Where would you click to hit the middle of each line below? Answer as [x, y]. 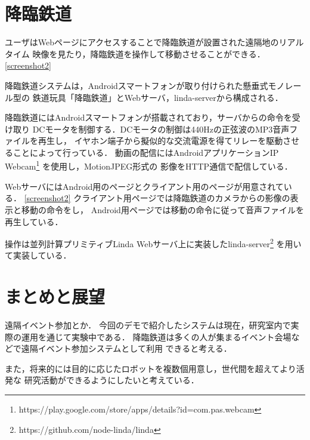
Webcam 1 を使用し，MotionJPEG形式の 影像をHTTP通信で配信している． [149, 165]
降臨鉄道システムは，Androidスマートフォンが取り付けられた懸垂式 [137, 85]
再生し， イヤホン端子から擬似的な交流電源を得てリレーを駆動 [160, 141]
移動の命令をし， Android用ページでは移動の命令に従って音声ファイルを [162, 209]
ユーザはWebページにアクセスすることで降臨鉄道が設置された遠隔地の [142, 42]
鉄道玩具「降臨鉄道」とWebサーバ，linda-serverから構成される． [158, 97]
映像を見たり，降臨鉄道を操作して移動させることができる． [149, 53]
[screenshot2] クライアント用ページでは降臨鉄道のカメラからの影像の [157, 198]
